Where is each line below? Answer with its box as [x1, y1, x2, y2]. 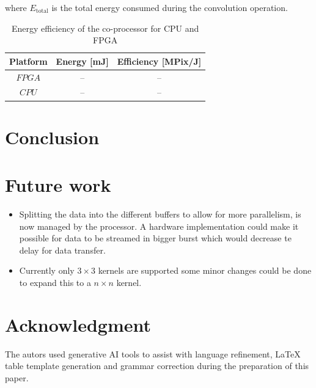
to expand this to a [19, 276, 91, 289]
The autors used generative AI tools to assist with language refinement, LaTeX [5, 347, 301, 360]
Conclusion [5, 124, 100, 149]
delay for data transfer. [19, 243, 106, 256]
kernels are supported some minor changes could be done [98, 264, 312, 277]
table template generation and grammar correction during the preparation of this [5, 359, 309, 372]
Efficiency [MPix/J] [117, 54, 202, 67]
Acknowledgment [5, 312, 151, 337]
